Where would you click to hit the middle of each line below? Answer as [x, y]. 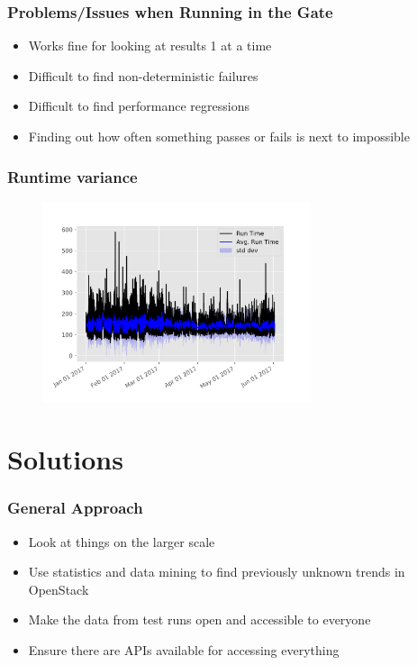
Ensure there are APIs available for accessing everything [184, 649]
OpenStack [59, 589]
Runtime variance [73, 176]
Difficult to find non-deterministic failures [143, 75]
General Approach [75, 508]
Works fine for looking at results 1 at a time [150, 46]
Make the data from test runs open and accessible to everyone [199, 619]
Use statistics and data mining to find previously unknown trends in [217, 572]
